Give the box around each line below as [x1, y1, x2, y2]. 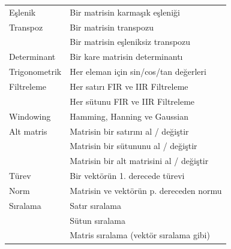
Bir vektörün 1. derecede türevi [70, 169, 185, 182]
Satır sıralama [70, 199, 121, 211]
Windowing [9, 110, 51, 122]
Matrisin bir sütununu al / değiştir [70, 139, 197, 152]
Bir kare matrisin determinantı [70, 50, 183, 63]
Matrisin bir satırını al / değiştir [70, 124, 189, 137]
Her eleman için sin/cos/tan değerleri [70, 65, 206, 78]
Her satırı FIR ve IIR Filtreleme [70, 80, 188, 92]
